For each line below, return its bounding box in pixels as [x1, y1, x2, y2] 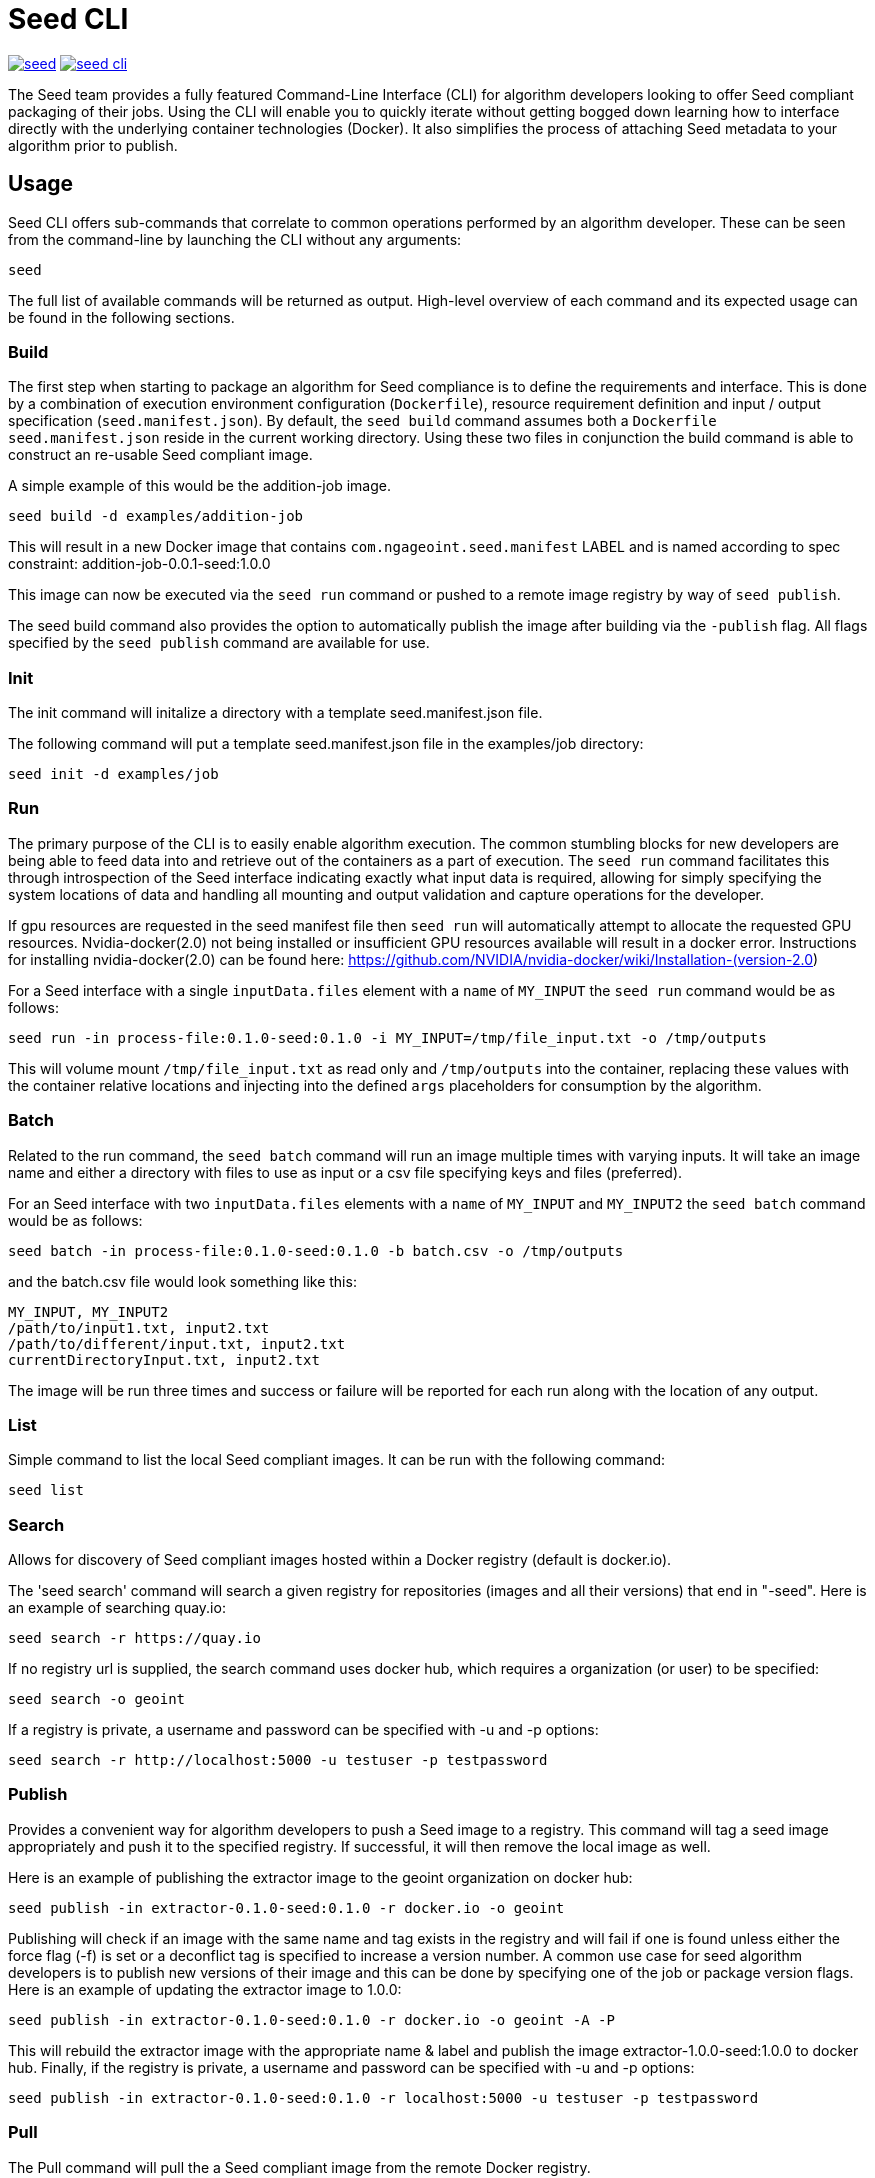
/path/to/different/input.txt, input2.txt [8, 1335, 346, 1352]
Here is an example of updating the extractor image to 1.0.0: [8, 1980, 402, 1998]
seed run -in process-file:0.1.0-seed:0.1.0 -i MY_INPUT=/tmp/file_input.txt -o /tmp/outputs [8, 1029, 767, 1046]
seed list [8, 1482, 84, 1499]
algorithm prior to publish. [8, 136, 178, 154]
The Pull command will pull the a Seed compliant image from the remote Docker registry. [8, 2158, 591, 2176]
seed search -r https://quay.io [8, 1630, 261, 1647]
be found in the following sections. [8, 308, 235, 326]
